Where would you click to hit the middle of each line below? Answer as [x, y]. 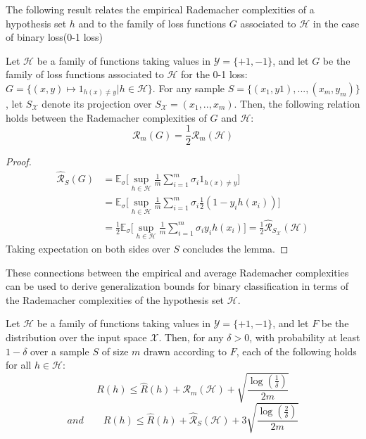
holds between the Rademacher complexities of [106, 117]
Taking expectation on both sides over [88, 248]
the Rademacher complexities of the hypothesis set [115, 299]
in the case [336, 23]
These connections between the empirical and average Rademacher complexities [177, 272]
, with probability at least [305, 337]
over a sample [60, 351]
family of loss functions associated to [85, 74]
